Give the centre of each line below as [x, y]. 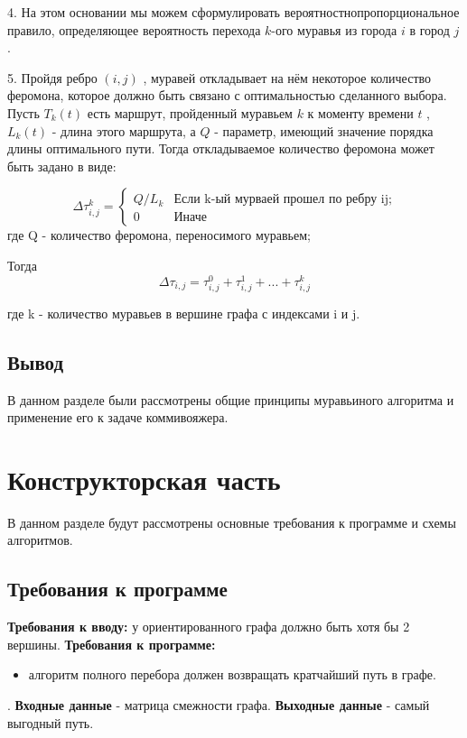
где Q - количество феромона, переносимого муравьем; [159, 235]
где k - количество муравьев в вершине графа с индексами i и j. [184, 313]
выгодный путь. [51, 722]
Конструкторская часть [144, 479]
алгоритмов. [40, 540]
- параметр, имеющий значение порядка [324, 130]
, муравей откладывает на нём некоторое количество [287, 77]
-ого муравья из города [334, 29]
